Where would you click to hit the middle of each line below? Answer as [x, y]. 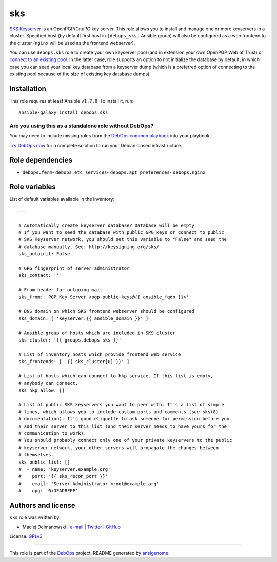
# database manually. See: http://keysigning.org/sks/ [89, 247]
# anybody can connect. [48, 383]
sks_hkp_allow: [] [42, 390]
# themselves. [36, 455]
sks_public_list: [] [44, 462]
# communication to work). [53, 434]
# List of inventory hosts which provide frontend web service [100, 354]
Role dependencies [41, 160]
